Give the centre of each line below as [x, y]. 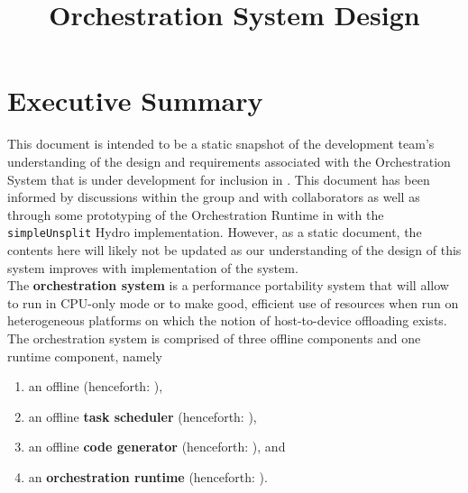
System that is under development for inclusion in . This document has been [219, 179]
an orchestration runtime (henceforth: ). [148, 476]
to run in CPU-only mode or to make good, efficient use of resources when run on [233, 302]
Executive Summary [135, 100]
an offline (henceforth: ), [96, 386]
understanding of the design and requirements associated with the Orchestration [229, 161]
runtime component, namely [85, 356]
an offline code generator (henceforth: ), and [157, 447]
